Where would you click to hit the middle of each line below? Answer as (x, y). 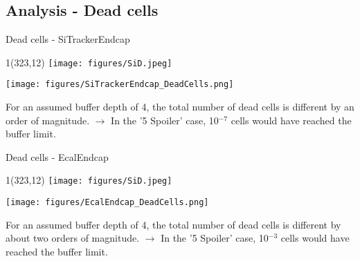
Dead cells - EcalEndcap (57, 156)
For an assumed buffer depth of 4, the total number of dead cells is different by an (180, 107)
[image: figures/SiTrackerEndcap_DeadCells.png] (120, 85)
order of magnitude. (48, 120)
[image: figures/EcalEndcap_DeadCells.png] (107, 203)
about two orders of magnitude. (73, 238)
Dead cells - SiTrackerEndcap (68, 39)
